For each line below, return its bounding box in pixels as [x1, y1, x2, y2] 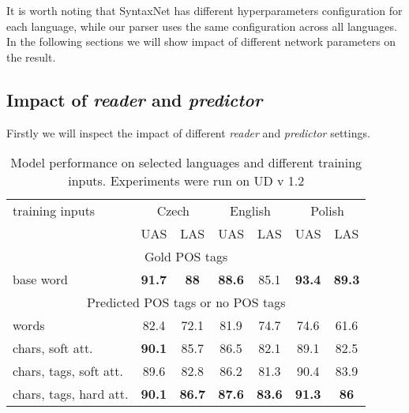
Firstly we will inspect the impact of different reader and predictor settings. [6, 124, 370, 141]
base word [13, 270, 68, 289]
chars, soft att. [13, 339, 93, 358]
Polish [310, 201, 344, 220]
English [229, 201, 271, 220]
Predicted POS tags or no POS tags [86, 293, 286, 312]
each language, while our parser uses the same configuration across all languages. [6, 17, 397, 34]
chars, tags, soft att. [13, 362, 123, 381]
